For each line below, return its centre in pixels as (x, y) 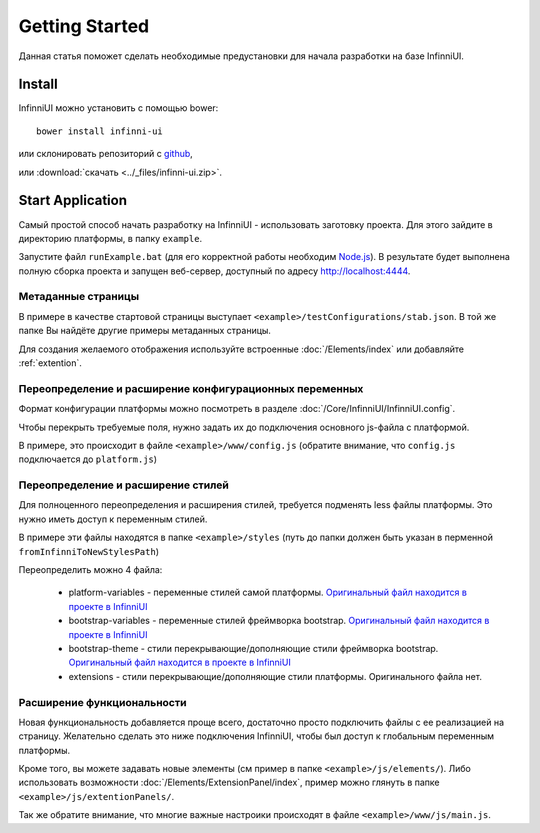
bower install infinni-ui (100, 131)
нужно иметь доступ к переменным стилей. (113, 519)
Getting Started (84, 26)
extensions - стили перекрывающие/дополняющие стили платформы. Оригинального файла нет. (275, 676)
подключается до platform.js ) (88, 459)
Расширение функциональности (102, 702)
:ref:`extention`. (50, 363)
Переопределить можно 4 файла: (90, 570)
